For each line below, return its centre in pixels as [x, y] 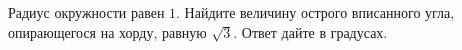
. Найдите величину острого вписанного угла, [315, 12]
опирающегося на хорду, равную [107, 31]
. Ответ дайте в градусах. [310, 31]
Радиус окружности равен [86, 12]
